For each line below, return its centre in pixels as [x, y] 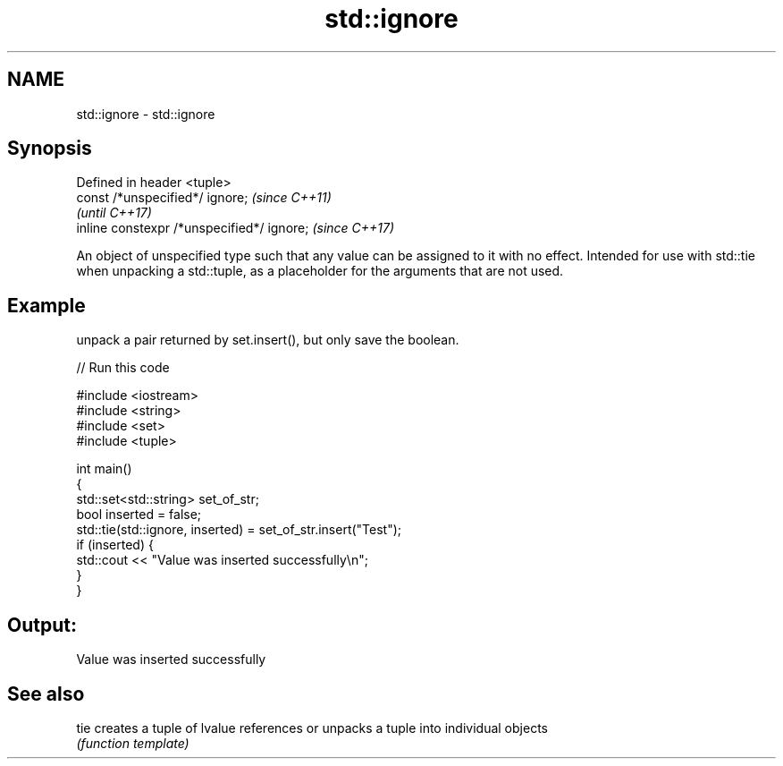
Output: [42, 625]
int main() [104, 469]
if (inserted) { [115, 545]
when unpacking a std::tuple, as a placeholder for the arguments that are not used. [320, 271]
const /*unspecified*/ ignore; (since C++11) [204, 198]
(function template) [133, 743]
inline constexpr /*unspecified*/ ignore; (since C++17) [236, 228]
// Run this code [123, 368]
